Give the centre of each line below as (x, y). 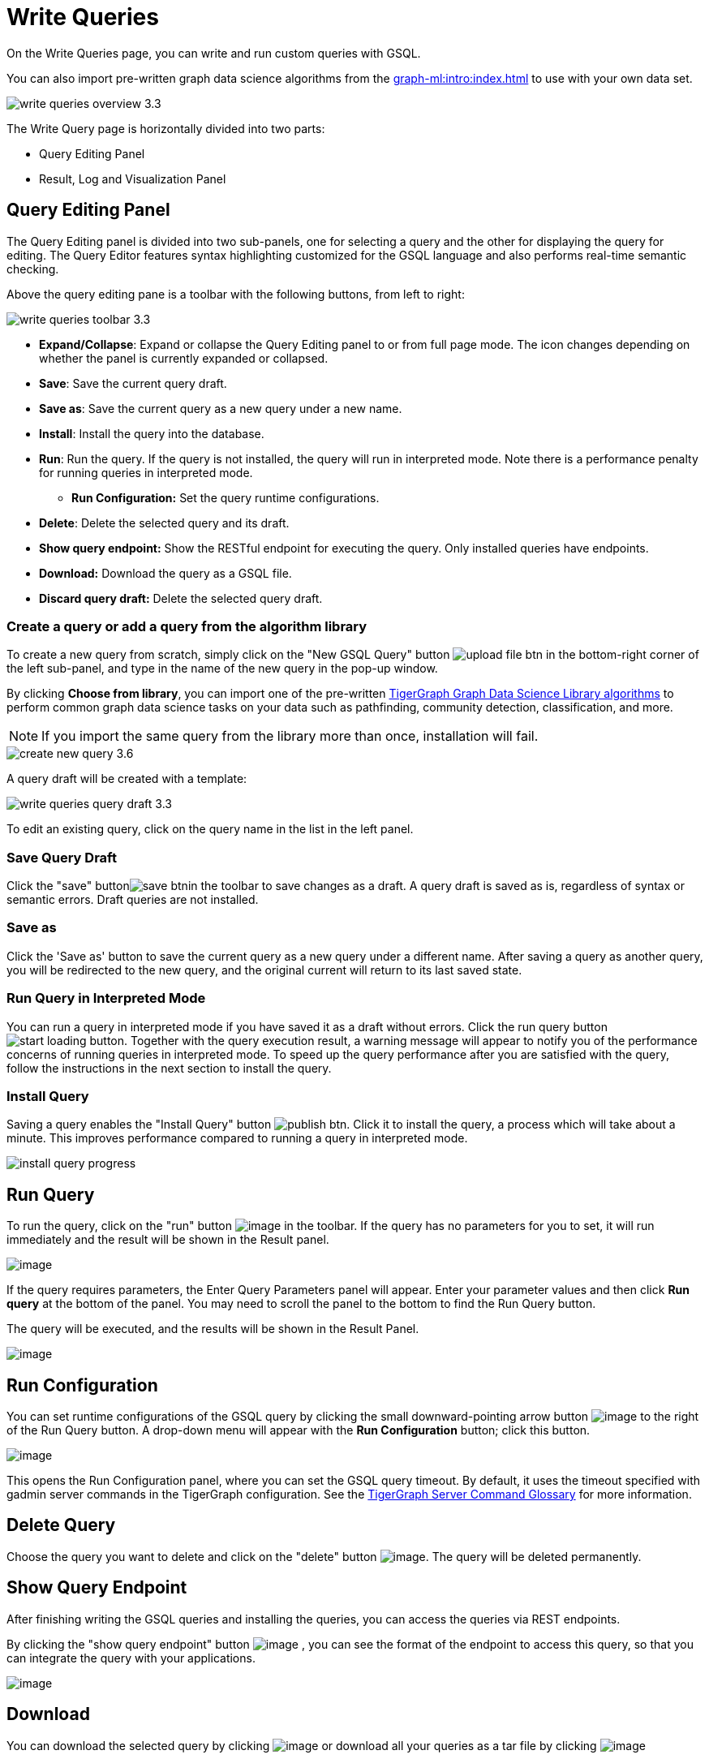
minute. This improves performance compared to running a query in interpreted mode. (237, 1138)
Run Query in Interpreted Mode (106, 998)
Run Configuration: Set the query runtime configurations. (226, 497)
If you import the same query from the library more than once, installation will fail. (290, 736)
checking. (33, 269)
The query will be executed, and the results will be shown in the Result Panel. (213, 1329)
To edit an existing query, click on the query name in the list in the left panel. (210, 829)
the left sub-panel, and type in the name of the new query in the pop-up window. (222, 669)
